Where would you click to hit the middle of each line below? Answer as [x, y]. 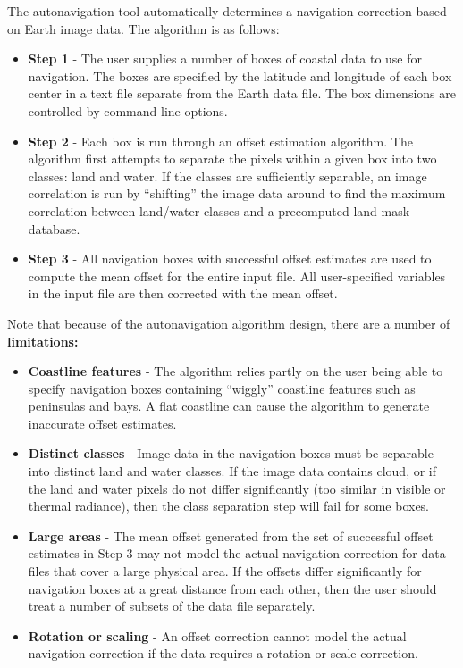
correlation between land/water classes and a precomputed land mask [219, 210]
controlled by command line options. [128, 110]
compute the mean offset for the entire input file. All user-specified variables [237, 276]
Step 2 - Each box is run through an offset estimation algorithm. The [220, 141]
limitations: [43, 341]
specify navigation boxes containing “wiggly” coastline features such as [222, 388]
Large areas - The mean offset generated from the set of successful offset [231, 535]
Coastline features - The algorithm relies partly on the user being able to [236, 371]
